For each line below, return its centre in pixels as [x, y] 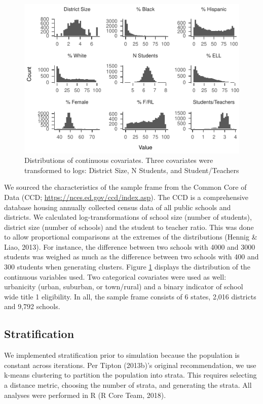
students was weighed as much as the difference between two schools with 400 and [131, 257]
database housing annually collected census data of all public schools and [118, 207]
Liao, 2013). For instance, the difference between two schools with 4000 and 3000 [130, 246]
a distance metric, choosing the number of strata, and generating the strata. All [128, 385]
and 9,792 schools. [32, 306]
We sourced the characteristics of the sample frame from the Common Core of [125, 187]
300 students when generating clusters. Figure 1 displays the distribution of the [127, 267]
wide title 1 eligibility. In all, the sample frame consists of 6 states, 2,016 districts [130, 296]
